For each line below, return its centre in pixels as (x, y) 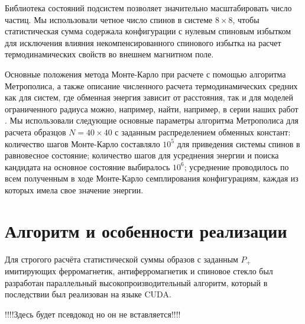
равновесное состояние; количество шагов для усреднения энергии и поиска (142, 155)
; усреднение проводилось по (236, 166)
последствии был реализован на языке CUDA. (88, 294)
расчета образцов (35, 132)
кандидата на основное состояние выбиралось (87, 166)
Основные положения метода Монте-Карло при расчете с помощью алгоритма (145, 74)
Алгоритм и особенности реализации (146, 230)
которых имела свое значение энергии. (74, 189)
